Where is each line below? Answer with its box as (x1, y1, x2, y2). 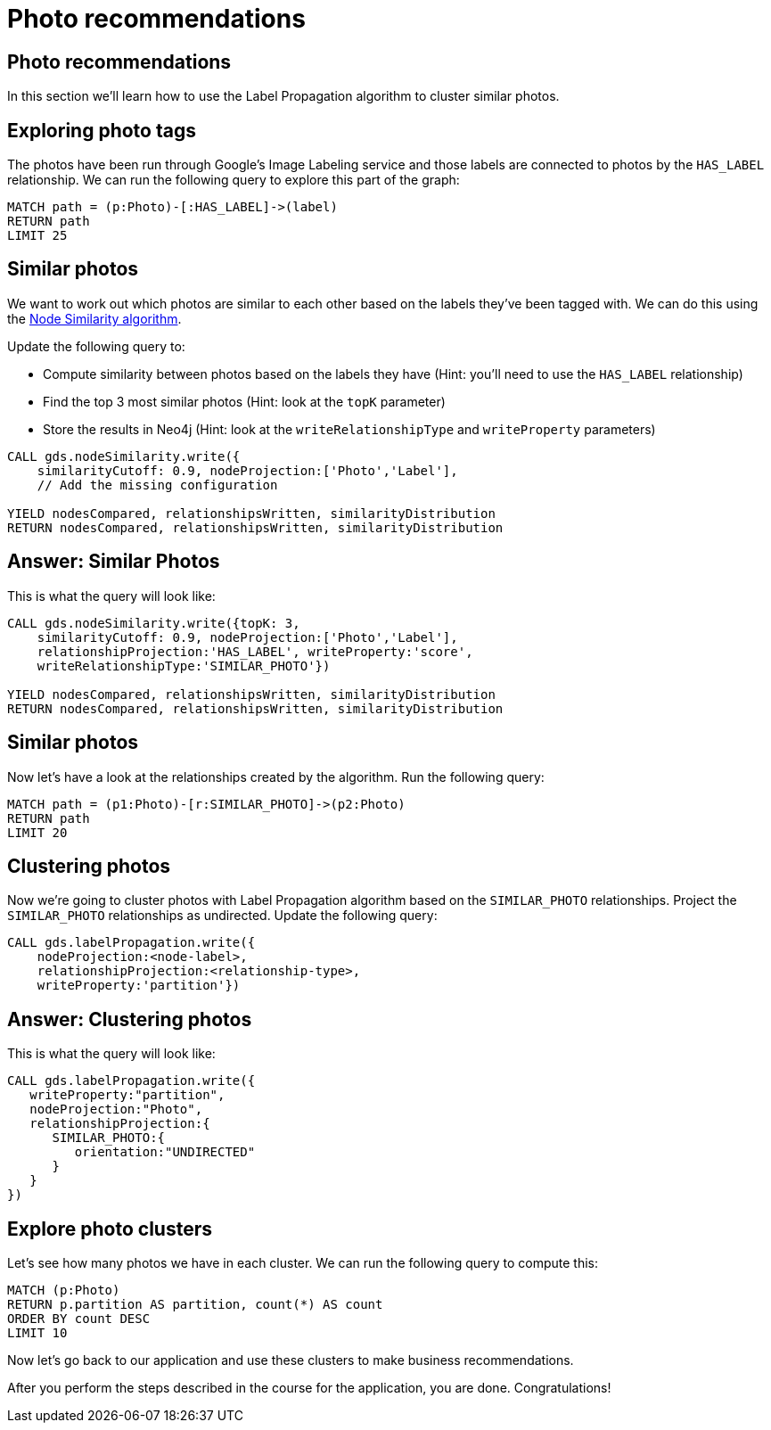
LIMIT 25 (7, 228, 68, 243)
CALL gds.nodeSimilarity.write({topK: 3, (7, 615, 300, 630)
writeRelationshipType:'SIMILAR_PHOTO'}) (37, 658, 331, 673)
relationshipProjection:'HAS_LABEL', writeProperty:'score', (37, 644, 473, 659)
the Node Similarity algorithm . (7, 310, 182, 326)
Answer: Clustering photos (7, 1007, 252, 1031)
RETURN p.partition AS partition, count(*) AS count (7, 1297, 383, 1312)
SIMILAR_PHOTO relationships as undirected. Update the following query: (7, 908, 438, 924)
